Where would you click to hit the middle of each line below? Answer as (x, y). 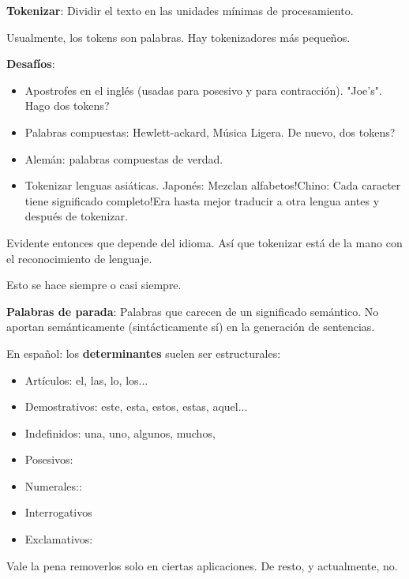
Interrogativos (58, 512)
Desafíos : (31, 64)
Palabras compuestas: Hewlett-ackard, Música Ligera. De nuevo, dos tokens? (210, 132)
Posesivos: (49, 459)
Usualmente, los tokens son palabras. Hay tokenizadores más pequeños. (178, 37)
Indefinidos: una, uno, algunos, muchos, (120, 432)
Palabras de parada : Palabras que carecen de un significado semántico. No (193, 311)
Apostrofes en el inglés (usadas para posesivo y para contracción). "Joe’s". (203, 90)
